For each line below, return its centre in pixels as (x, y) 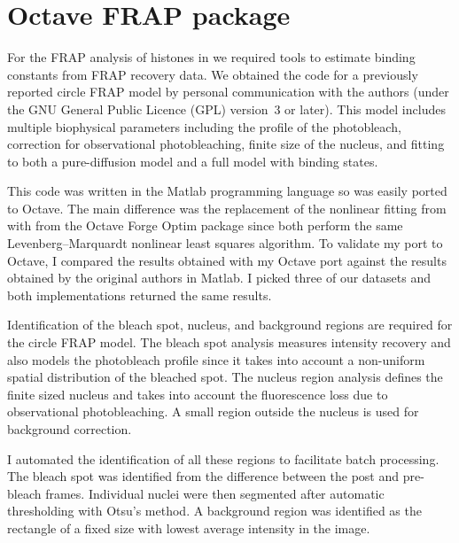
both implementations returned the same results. (140, 295)
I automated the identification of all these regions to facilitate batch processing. (223, 458)
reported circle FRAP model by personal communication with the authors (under (228, 92)
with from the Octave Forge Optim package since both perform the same (205, 225)
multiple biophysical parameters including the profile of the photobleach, (204, 126)
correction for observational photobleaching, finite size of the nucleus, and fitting (226, 144)
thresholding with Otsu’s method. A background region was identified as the (214, 511)
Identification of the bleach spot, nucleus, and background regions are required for (230, 325)
